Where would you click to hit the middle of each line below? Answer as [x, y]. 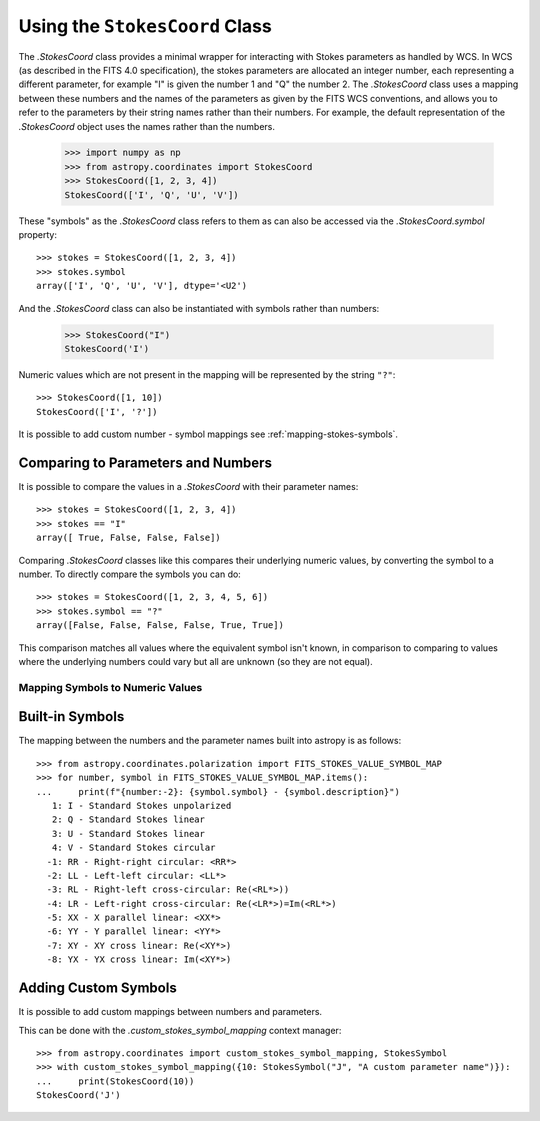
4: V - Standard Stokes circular [133, 848]
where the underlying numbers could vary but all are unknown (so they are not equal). [196, 661]
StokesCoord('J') [78, 1095]
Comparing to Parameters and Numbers [145, 462]
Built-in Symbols [71, 716]
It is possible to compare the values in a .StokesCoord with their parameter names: [188, 487]
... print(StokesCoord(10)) [115, 1081]
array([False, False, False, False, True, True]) [160, 625]
